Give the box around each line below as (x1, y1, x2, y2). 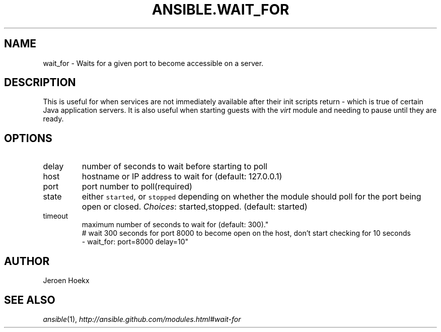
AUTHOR (4, 254, 50, 268)
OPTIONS (4, 131, 52, 145)
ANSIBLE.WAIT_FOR (152, 1, 289, 18)
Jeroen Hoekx (43, 276, 90, 285)
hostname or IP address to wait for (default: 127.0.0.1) (82, 171, 282, 182)
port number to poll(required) (82, 181, 192, 192)
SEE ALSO (4, 293, 55, 306)
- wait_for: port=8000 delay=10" (82, 237, 189, 246)
